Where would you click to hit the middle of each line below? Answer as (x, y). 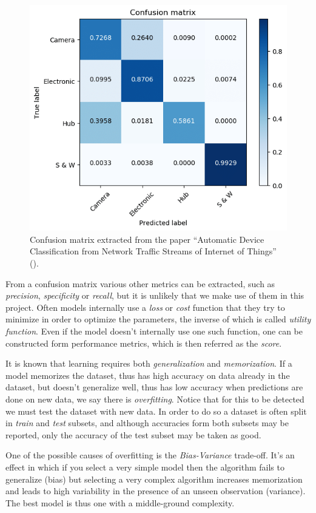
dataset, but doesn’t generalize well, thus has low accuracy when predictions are (154, 387)
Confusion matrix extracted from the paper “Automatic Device (147, 239)
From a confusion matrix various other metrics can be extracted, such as (140, 283)
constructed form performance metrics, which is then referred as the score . (144, 343)
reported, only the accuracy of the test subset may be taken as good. (133, 434)
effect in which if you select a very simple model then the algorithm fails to (145, 467)
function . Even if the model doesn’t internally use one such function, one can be (154, 331)
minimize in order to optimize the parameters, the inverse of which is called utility (158, 319)
